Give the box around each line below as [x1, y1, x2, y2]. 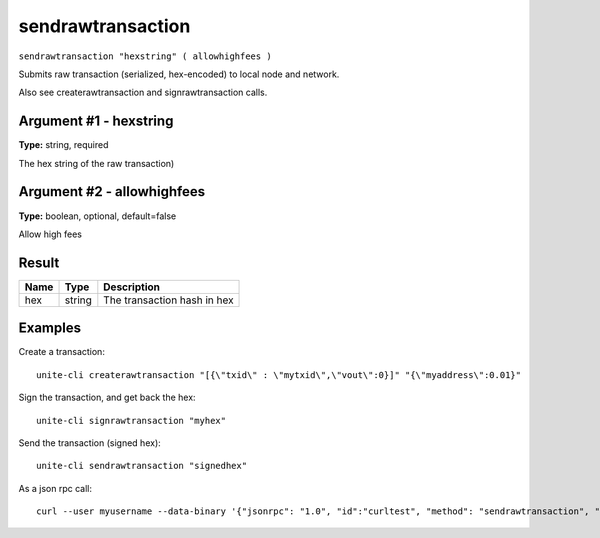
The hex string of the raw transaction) [18, 157, 175, 169]
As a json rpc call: [18, 482, 92, 494]
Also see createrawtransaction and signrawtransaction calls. [18, 86, 268, 99]
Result [18, 254, 60, 271]
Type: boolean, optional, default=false [18, 210, 177, 222]
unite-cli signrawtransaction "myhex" [36, 415, 227, 426]
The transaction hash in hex [103, 293, 234, 307]
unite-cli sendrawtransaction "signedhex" [36, 460, 248, 472]
